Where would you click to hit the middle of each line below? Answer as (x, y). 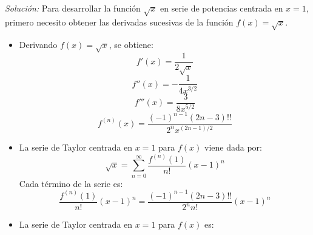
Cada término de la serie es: (71, 183)
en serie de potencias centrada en (221, 8)
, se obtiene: (131, 44)
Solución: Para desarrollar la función (73, 8)
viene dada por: (233, 147)
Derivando (38, 44)
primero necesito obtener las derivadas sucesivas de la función (119, 22)
